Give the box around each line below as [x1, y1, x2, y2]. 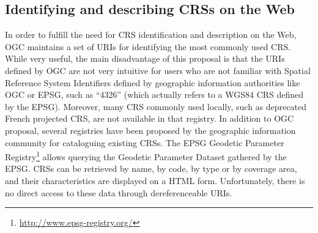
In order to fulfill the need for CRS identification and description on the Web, [5, 28, 297, 41]
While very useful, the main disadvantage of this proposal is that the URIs [5, 52, 285, 65]
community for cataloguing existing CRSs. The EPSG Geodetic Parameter [5, 136, 284, 149]
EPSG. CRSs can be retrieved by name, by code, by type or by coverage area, [5, 162, 297, 175]
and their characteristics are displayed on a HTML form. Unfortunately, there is [5, 174, 305, 187]
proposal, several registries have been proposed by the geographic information [5, 124, 296, 136]
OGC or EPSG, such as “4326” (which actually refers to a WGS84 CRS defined [5, 88, 304, 101]
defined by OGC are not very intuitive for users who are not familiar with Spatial [5, 64, 311, 76]
